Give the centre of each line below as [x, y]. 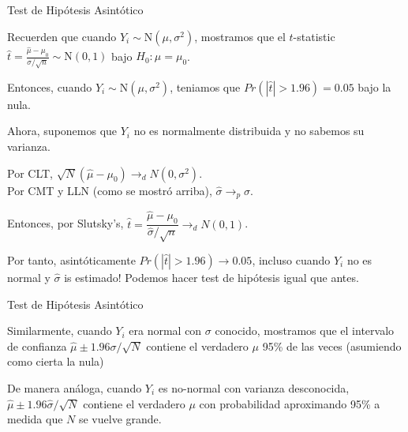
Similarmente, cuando [60, 331]
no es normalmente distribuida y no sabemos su [249, 131]
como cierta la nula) [56, 361]
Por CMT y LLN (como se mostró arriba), [110, 190]
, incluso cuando [291, 259]
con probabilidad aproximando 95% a [290, 403]
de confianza [37, 346]
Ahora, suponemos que [62, 131]
